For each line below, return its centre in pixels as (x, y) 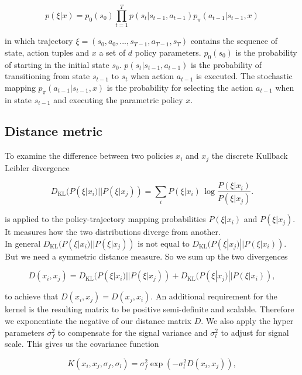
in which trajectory (39, 41)
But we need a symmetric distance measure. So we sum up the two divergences (146, 256)
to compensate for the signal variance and (133, 332)
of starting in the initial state (57, 64)
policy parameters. (168, 52)
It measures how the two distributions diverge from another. (113, 232)
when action (152, 76)
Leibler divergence (37, 167)
